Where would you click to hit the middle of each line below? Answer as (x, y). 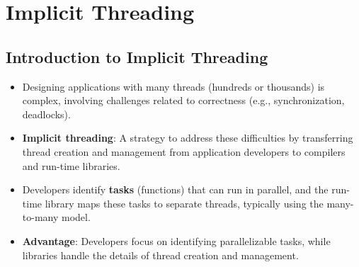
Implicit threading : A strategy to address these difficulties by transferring (188, 138)
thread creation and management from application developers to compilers (184, 151)
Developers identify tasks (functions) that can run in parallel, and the (175, 189)
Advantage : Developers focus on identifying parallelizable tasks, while (176, 240)
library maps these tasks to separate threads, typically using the (184, 203)
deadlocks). (46, 114)
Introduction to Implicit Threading (137, 56)
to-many (40, 217)
